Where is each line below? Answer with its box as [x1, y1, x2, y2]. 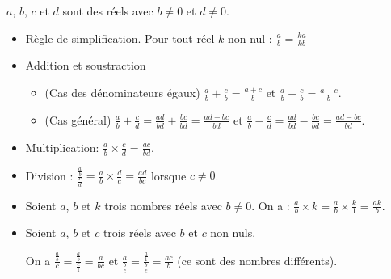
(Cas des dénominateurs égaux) [44, 84, 200, 101]
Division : [25, 167, 74, 184]
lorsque [150, 167, 187, 184]
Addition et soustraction [25, 57, 146, 74]
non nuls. [210, 224, 256, 241]
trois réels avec [103, 224, 176, 241]
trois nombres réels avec [104, 197, 222, 213]
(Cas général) [44, 111, 111, 128]
